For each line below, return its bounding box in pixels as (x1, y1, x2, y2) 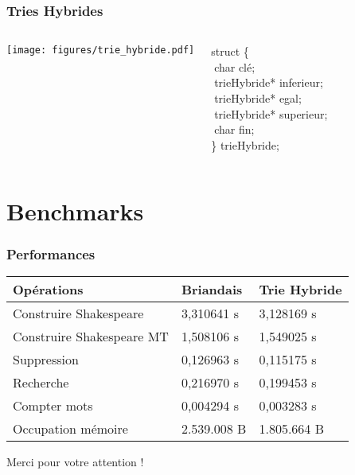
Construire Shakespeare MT (13, 326, 169, 345)
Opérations (13, 279, 84, 298)
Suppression (13, 349, 79, 368)
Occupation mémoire (13, 419, 128, 438)
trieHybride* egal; (214, 90, 302, 106)
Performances (6, 243, 96, 263)
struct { (211, 43, 249, 60)
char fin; (214, 121, 255, 138)
